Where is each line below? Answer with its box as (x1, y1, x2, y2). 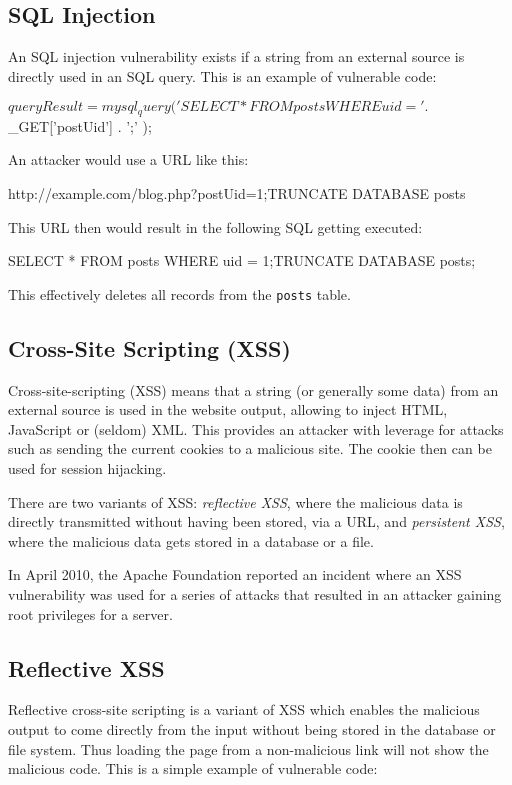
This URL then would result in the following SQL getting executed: (8, 216, 423, 237)
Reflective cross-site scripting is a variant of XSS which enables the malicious (8, 699, 480, 720)
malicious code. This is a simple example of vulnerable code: (8, 758, 378, 779)
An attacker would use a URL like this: (8, 149, 249, 170)
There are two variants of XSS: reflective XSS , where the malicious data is (8, 491, 463, 512)
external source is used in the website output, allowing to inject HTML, (8, 399, 448, 420)
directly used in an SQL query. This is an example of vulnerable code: (8, 65, 437, 86)
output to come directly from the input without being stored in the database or (8, 719, 496, 739)
